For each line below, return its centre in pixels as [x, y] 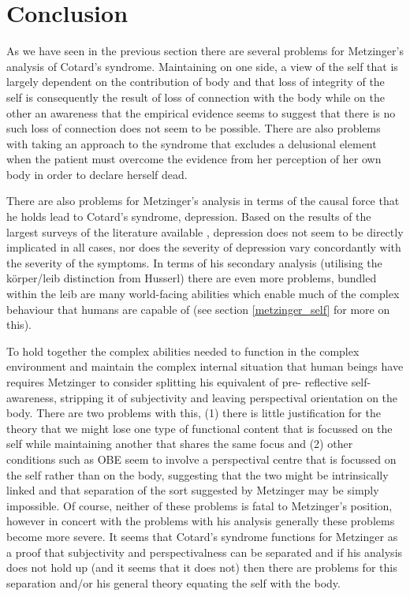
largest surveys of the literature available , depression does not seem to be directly [205, 231]
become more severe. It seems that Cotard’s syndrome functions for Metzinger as [202, 536]
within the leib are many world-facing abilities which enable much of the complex [203, 294]
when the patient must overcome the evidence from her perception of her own [194, 159]
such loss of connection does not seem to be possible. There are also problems [194, 128]
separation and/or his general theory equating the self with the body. [173, 582]
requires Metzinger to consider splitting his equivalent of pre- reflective [177, 382]
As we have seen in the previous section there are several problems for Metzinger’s [205, 51]
